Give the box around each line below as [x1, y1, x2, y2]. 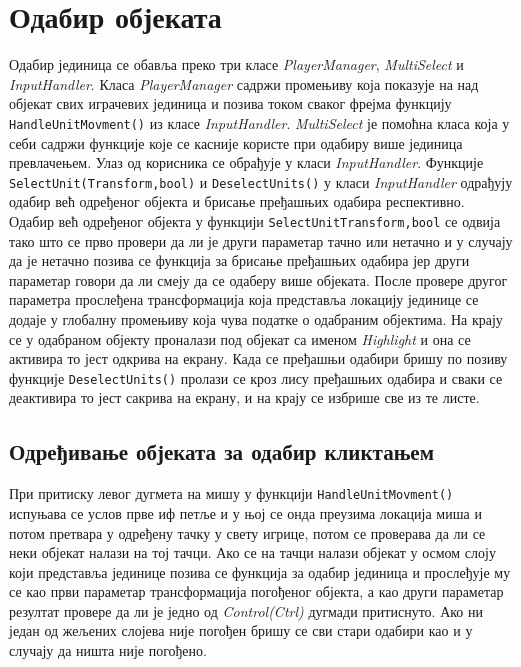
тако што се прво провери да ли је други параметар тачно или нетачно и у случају [9, 230, 513, 251]
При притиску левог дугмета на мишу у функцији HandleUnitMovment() [9, 483, 454, 504]
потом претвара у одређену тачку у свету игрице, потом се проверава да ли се [9, 522, 486, 543]
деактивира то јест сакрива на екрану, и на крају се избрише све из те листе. [9, 387, 480, 408]
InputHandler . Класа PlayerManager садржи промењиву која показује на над [9, 73, 479, 94]
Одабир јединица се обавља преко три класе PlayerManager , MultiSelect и [9, 54, 464, 75]
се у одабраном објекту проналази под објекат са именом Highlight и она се [9, 328, 471, 349]
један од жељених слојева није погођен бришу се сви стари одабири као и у [9, 620, 473, 641]
